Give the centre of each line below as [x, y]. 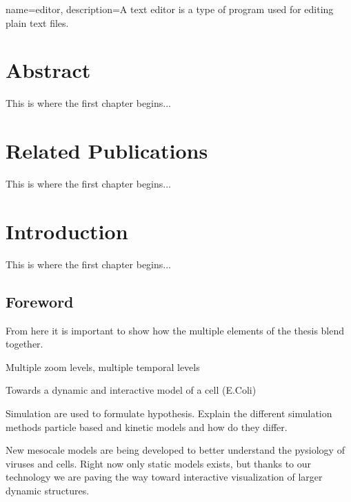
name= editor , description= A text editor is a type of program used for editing [170, 9]
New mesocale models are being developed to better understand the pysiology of [175, 450]
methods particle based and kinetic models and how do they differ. [147, 426]
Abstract [48, 70]
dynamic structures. [48, 490]
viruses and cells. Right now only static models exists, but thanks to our [159, 463]
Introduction [67, 231]
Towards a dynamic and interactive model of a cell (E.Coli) [131, 390]
